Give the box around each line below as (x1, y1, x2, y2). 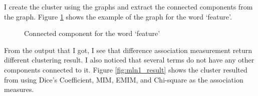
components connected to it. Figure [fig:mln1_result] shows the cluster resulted (4, 64, 247, 74)
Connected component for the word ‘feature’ (24, 28, 160, 38)
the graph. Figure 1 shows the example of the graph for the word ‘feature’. (4, 11, 232, 21)
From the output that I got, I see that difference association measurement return (4, 44, 252, 55)
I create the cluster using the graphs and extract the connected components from (4, 1, 253, 11)
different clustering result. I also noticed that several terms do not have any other (4, 54, 254, 65)
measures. (4, 84, 34, 94)
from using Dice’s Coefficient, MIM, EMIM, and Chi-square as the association (4, 74, 243, 84)
